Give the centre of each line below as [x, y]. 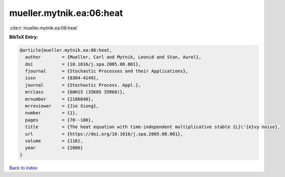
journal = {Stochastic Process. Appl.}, [83, 85]
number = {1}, [52, 113]
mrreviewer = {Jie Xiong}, [62, 106]
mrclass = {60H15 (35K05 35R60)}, [75, 92]
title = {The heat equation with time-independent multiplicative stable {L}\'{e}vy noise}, [153, 127]
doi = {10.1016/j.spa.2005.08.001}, [83, 64]
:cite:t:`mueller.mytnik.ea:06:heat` [44, 28]
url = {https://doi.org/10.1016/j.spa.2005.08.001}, [104, 134]
